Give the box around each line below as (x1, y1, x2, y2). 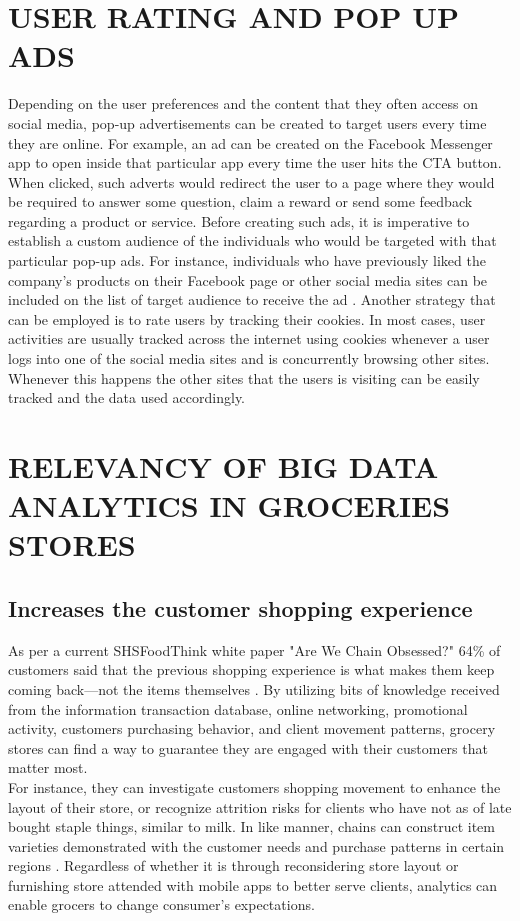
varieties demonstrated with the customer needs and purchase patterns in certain (8, 835, 505, 856)
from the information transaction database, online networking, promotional (8, 698, 468, 719)
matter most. (8, 757, 88, 778)
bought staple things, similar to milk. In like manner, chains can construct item (8, 816, 496, 837)
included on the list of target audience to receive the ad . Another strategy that (8, 289, 496, 310)
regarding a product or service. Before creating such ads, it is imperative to (8, 210, 470, 231)
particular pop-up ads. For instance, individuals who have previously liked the (8, 250, 486, 271)
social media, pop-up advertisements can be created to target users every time (8, 112, 487, 133)
